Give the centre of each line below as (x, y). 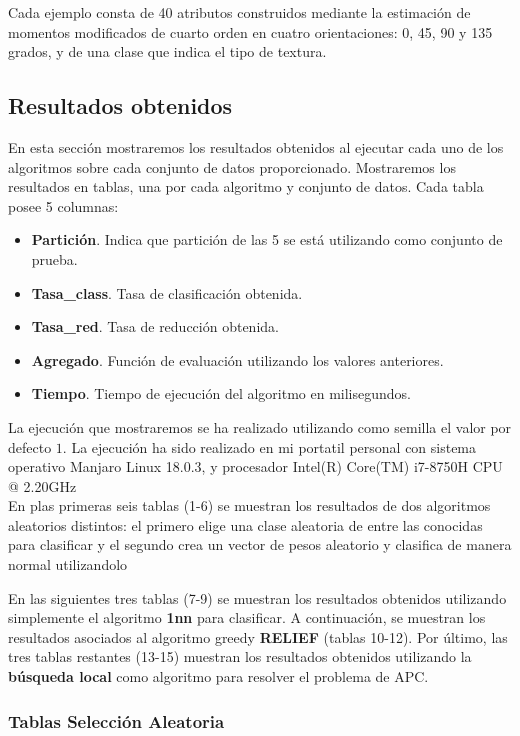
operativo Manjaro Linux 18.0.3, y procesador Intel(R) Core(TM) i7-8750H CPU (255, 466)
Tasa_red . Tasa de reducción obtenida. (155, 326)
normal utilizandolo (68, 564)
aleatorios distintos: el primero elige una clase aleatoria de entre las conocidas (245, 524)
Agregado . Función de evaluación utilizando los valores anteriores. (237, 359)
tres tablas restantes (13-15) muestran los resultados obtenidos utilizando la (240, 656)
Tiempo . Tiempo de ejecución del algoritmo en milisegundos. (221, 393)
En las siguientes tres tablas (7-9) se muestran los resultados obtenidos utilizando (257, 597)
